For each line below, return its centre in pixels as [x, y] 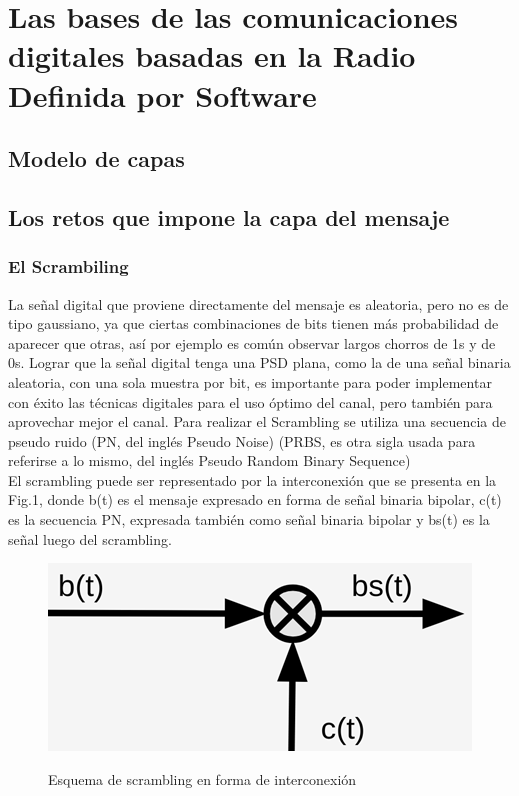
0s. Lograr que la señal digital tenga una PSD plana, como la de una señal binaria [259, 362]
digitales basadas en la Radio [212, 55]
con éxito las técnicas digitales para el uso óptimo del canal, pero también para [250, 401]
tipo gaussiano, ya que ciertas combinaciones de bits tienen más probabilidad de [253, 323]
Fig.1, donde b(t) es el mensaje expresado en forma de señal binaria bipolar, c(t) [255, 499]
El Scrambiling [68, 266]
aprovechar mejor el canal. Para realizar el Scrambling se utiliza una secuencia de [257, 421]
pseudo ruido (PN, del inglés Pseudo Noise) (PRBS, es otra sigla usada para [242, 440]
